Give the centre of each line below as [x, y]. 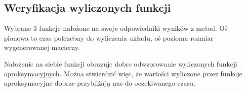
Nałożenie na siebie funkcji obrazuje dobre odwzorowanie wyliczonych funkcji [121, 63]
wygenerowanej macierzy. [42, 47]
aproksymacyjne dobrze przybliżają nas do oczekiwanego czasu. [100, 83]
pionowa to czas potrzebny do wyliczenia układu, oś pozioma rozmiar [109, 37]
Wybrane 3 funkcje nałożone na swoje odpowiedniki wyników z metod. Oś [116, 28]
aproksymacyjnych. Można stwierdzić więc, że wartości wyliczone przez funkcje [123, 73]
